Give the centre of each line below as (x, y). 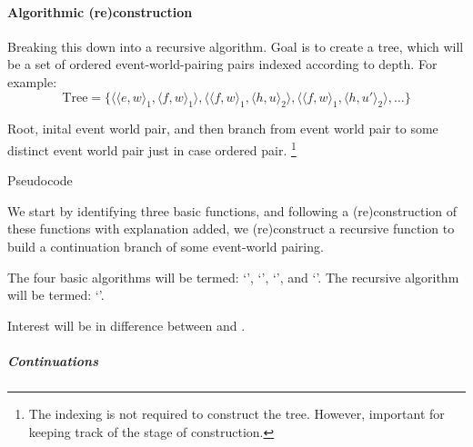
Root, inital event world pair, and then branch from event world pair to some (223, 129)
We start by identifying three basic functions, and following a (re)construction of (232, 210)
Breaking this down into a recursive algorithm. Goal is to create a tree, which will (236, 46)
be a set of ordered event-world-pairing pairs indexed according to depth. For (222, 64)
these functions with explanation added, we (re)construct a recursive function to (231, 228)
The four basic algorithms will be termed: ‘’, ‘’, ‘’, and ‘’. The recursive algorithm (233, 277)
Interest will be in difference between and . (126, 325)
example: (32, 81)
